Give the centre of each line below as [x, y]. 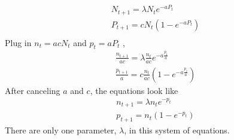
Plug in [18, 42]
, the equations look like [134, 90]
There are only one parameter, [61, 130]
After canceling [33, 90]
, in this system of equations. [177, 130]
